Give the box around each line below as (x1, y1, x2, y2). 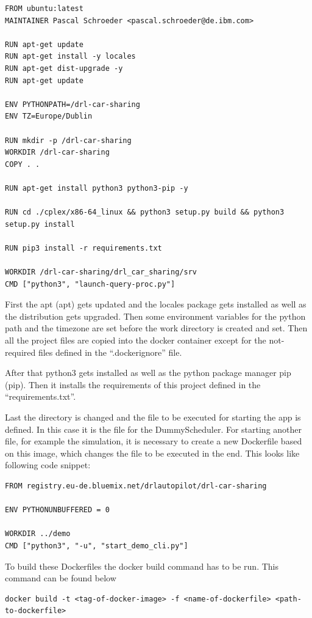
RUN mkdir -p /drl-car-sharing (5, 136, 132, 145)
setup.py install (5, 219, 75, 229)
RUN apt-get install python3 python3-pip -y (5, 183, 188, 193)
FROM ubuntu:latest (5, 4, 83, 13)
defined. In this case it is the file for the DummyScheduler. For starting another (5, 422, 302, 435)
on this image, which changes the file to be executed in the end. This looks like (5, 446, 300, 459)
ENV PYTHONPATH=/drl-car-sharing (5, 100, 140, 109)
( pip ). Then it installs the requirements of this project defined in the (5, 378, 261, 391)
